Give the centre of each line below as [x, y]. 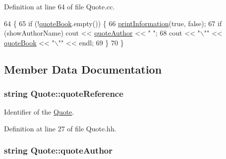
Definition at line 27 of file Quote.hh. [60, 128]
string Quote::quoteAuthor [58, 150]
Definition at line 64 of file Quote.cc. [59, 6]
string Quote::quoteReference [64, 94]
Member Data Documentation [83, 69]
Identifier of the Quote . [39, 112]
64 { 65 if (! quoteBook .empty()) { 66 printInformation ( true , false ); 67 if [113, 23]
